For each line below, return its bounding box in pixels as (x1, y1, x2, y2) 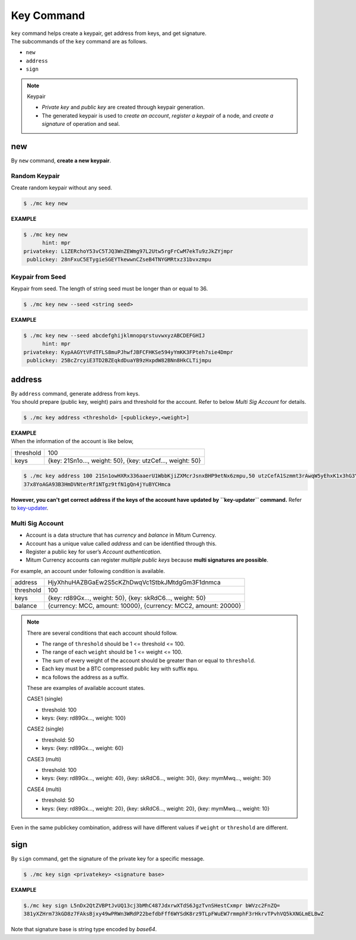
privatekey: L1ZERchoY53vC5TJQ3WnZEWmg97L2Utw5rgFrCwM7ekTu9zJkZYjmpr (23, 248, 234, 255)
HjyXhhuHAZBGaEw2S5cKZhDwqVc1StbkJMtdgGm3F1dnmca (47, 578, 221, 587)
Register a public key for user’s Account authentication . (26, 548, 162, 555)
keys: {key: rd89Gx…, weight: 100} (42, 714, 126, 721)
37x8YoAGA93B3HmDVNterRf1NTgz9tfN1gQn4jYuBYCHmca (23, 481, 171, 488)
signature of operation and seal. (42, 121, 120, 128)
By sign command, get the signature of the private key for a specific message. (11, 855, 205, 862)
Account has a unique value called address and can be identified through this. (26, 540, 217, 547)
